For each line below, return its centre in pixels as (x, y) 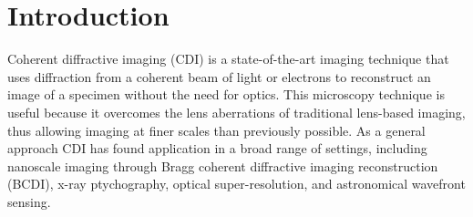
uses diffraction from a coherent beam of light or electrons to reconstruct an (219, 76)
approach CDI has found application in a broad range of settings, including (217, 148)
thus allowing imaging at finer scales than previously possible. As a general (216, 130)
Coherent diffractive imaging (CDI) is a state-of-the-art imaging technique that (228, 59)
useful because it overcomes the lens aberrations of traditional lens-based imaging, (236, 112)
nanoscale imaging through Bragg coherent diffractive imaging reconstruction (223, 165)
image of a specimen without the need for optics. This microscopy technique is (226, 94)
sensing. (29, 201)
